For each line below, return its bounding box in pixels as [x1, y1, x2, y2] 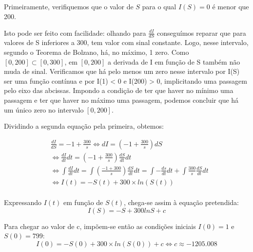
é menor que [212, 1, 249, 12]
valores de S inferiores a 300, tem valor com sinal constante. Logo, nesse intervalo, [4, 37, 249, 47]
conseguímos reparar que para [156, 27, 246, 38]
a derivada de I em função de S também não [108, 56, 240, 67]
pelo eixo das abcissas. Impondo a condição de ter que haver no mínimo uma [4, 85, 234, 95]
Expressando [4, 197, 42, 207]
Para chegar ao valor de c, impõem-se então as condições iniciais [4, 221, 196, 231]
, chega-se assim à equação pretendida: [124, 197, 239, 207]
